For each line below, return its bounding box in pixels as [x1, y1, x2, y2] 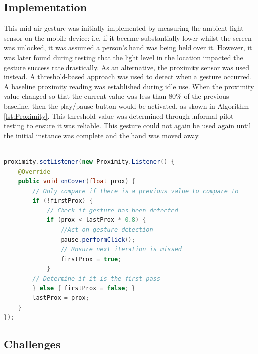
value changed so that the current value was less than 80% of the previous [4, 91, 229, 101]
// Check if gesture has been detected [46, 207, 178, 214]
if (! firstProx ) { [32, 197, 93, 205]
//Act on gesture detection [61, 226, 153, 234]
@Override [18, 168, 51, 175]
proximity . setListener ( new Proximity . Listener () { [4, 158, 175, 165]
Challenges [4, 336, 61, 352]
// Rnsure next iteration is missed [61, 246, 182, 253]
